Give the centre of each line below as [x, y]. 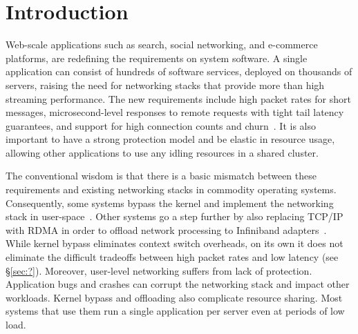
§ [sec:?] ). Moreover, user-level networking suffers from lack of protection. [159, 270]
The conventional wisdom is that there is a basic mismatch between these [161, 176]
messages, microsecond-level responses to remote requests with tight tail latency [175, 112]
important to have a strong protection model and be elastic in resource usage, [170, 139]
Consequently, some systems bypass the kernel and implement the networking [170, 203]
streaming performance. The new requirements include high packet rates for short [178, 98]
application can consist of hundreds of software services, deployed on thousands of [179, 71]
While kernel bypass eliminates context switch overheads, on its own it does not [175, 243]
